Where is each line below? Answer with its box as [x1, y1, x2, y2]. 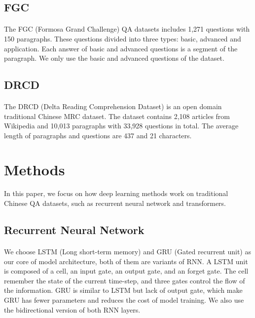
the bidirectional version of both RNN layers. [4, 304, 141, 315]
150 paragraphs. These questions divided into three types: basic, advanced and [4, 33, 241, 43]
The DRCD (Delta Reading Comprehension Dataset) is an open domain [4, 101, 222, 112]
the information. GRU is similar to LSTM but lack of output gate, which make [4, 285, 243, 295]
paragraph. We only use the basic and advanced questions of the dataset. [4, 53, 224, 63]
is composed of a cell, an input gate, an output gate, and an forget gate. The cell [4, 266, 249, 276]
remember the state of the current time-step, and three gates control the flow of [4, 275, 245, 285]
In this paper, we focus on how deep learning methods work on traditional [4, 188, 228, 199]
